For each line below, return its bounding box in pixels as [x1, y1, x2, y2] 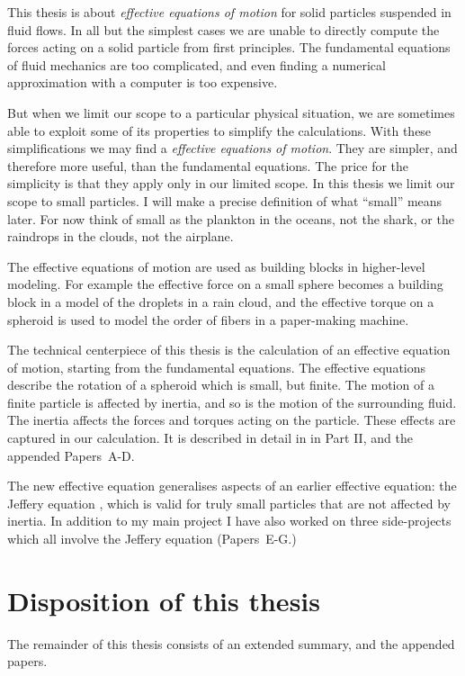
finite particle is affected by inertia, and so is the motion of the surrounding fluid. [7, 392, 457, 411]
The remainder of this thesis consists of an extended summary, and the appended [7, 634, 455, 653]
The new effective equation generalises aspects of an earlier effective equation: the [7, 476, 457, 495]
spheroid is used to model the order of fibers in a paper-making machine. [7, 310, 409, 329]
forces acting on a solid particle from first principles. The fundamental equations [7, 38, 451, 57]
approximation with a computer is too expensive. [7, 73, 278, 92]
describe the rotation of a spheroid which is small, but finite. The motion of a [7, 375, 434, 394]
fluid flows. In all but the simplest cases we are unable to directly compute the [7, 20, 440, 39]
